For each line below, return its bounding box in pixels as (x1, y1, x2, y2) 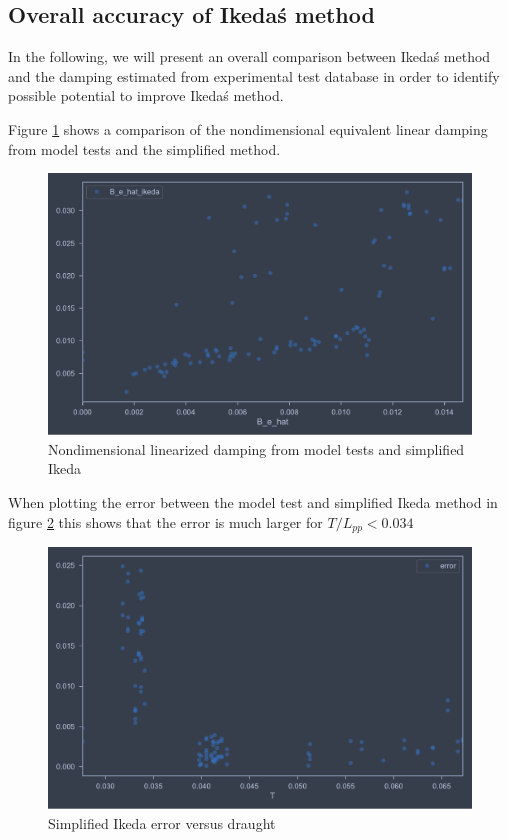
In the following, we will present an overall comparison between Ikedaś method (8, 46, 491, 67)
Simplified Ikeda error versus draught (48, 812, 276, 833)
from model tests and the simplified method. (8, 138, 281, 159)
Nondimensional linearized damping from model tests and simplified (48, 438, 465, 459)
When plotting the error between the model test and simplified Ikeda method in (8, 492, 498, 513)
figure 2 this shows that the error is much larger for (8, 511, 323, 532)
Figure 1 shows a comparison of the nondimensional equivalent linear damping (8, 118, 488, 139)
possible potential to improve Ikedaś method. (8, 85, 284, 106)
